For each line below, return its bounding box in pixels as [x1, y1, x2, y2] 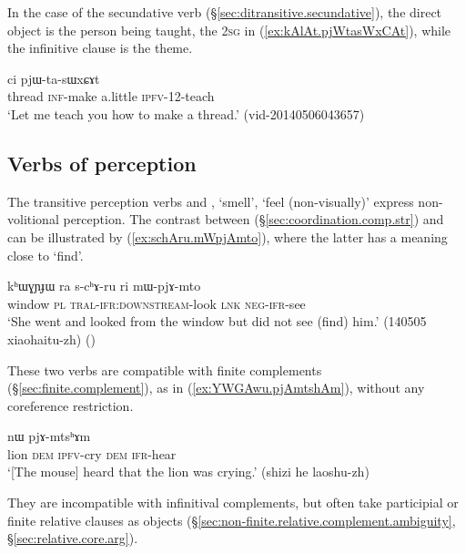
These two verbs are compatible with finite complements [7, 360, 322, 379]
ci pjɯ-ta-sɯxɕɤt [7, 68, 100, 87]
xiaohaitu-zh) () [7, 329, 96, 348]
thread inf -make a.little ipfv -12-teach [7, 87, 215, 106]
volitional [7, 210, 59, 229]
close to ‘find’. [7, 245, 84, 264]
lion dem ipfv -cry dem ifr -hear [7, 444, 177, 463]
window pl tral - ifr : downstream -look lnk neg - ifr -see [7, 293, 306, 313]
